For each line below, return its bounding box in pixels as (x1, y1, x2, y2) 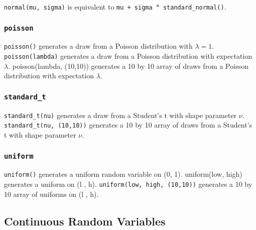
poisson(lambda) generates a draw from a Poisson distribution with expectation (4, 51, 252, 61)
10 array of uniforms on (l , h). (4, 188, 99, 199)
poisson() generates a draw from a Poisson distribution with (4, 41, 193, 51)
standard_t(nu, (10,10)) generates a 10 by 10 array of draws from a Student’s (4, 120, 252, 130)
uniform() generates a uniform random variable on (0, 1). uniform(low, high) (4, 169, 242, 179)
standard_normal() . (163, 2, 226, 12)
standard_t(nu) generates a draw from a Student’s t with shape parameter (4, 109, 237, 120)
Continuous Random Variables (4, 213, 166, 228)
